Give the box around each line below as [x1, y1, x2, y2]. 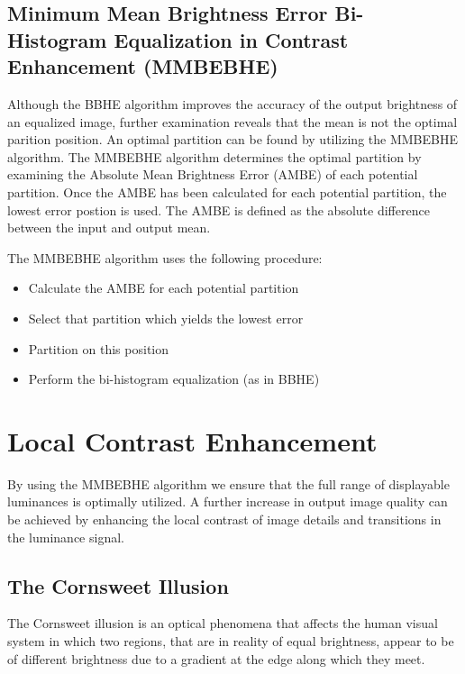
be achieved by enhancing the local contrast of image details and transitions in [7, 510, 442, 529]
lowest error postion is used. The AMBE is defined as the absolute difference [7, 200, 430, 219]
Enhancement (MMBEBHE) [7, 52, 278, 80]
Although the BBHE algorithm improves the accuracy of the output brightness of [7, 94, 458, 113]
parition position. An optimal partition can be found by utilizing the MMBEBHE [7, 130, 458, 149]
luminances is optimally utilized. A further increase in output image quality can [7, 492, 448, 511]
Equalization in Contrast [114, 25, 349, 53]
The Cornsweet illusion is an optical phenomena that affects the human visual [7, 614, 438, 633]
